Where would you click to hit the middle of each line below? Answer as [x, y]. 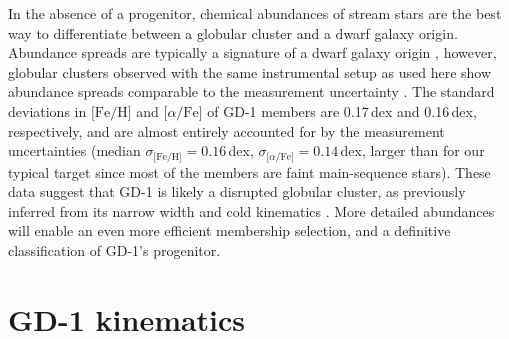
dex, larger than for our [412, 150]
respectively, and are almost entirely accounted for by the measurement [226, 130]
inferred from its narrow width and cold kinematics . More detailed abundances [251, 210]
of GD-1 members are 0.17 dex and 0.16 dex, [342, 110]
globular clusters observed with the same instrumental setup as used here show [250, 71]
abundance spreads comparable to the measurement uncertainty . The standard [251, 91]
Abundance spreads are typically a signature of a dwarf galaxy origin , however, [252, 52]
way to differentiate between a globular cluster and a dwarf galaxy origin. [233, 32]
